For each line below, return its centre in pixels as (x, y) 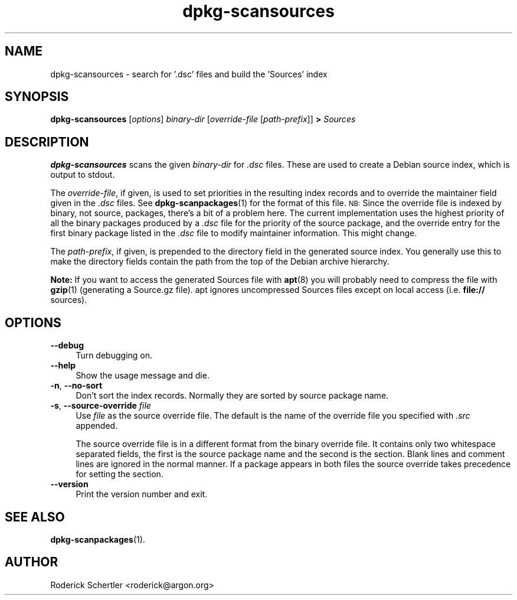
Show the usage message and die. (143, 376)
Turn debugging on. (114, 356)
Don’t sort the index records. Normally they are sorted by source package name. (232, 396)
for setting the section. (120, 474)
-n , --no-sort (76, 386)
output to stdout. (83, 175)
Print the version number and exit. (142, 494)
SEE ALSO (35, 517)
